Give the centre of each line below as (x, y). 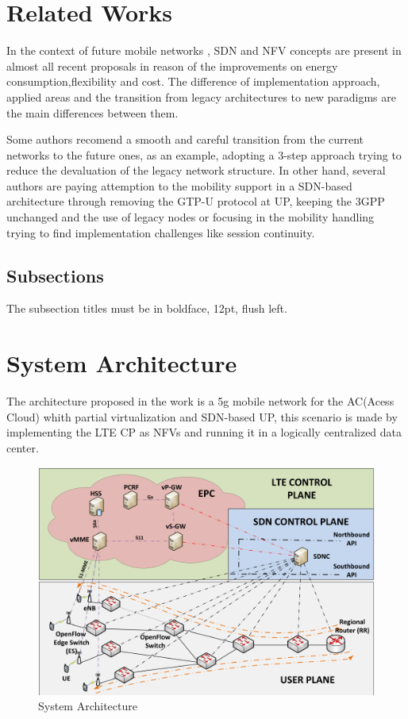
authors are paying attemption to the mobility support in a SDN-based (179, 185)
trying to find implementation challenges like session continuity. (161, 232)
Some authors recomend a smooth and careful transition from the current (185, 139)
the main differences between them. (92, 112)
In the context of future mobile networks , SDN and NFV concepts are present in (204, 50)
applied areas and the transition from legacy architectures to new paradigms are (201, 96)
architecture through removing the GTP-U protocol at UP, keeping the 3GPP (196, 201)
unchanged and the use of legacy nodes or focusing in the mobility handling (191, 217)
